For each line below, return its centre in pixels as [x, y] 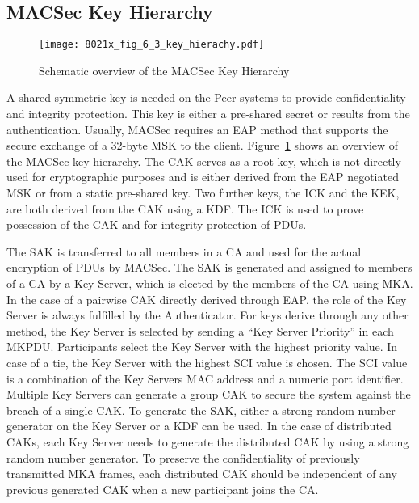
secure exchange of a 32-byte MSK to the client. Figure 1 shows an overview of [203, 145]
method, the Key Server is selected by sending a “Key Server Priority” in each [200, 330]
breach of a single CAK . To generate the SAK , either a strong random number [201, 410]
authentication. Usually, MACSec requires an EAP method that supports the [197, 129]
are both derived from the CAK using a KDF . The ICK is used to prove [185, 208]
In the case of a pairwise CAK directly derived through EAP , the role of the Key [207, 299]
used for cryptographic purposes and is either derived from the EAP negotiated [203, 177]
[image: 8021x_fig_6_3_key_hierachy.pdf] [152, 45]
